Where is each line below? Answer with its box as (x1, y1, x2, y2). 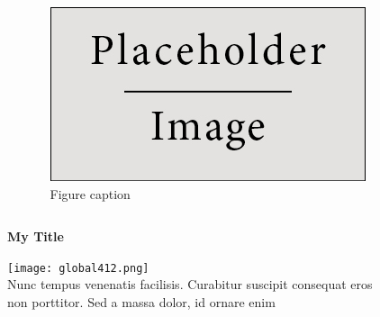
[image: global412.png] (7, 261, 149, 275)
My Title (7, 227, 64, 246)
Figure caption (50, 184, 131, 203)
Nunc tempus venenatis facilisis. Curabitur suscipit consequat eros (7, 275, 373, 294)
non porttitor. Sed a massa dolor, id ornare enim (7, 293, 276, 312)
